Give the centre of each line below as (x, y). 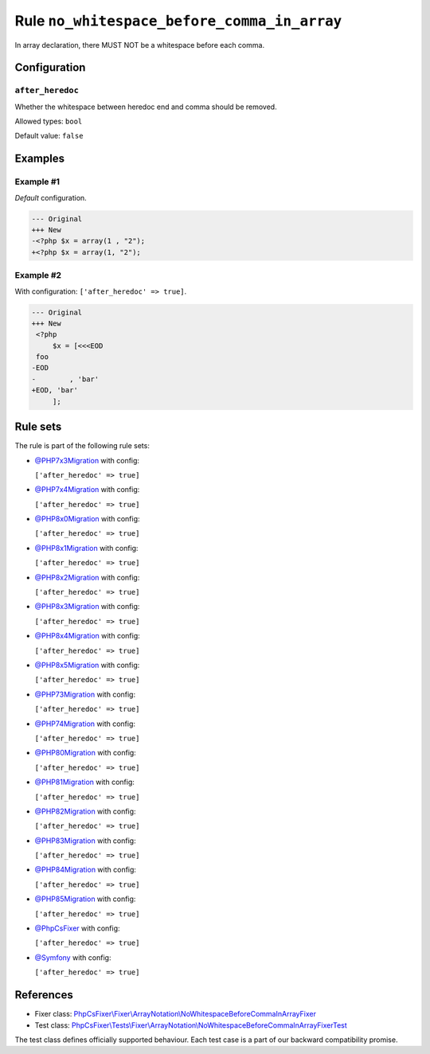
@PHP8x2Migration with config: (87, 577)
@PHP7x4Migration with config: (87, 490)
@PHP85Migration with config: (85, 899)
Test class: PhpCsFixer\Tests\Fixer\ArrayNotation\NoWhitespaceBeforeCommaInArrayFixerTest (191, 1025)
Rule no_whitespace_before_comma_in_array (178, 21)
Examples (40, 159)
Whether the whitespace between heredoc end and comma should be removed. (146, 107)
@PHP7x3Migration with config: (87, 460)
